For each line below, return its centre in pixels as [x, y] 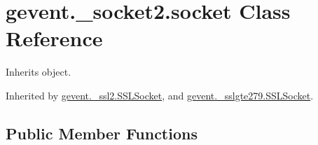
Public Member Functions [102, 133]
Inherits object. [39, 72]
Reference [54, 38]
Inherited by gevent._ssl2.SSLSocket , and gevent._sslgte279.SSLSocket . [160, 95]
